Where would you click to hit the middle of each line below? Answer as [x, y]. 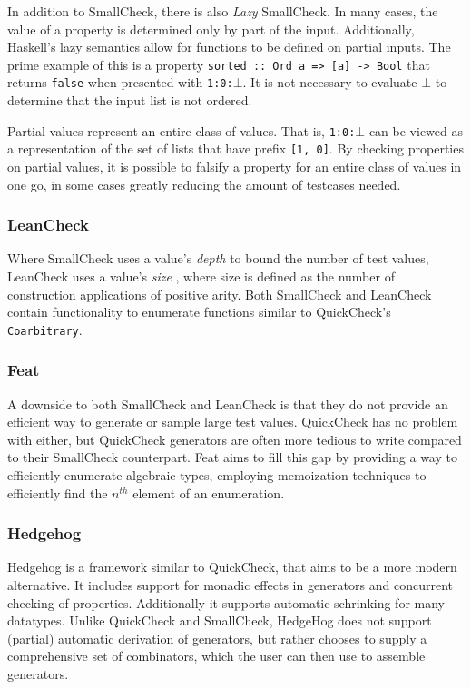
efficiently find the [58, 492]
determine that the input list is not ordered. [130, 100]
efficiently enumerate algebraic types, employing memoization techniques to [217, 475]
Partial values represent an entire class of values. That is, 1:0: [182, 130]
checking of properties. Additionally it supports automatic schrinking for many [226, 602]
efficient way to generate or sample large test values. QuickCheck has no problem [233, 422]
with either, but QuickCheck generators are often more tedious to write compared [235, 439]
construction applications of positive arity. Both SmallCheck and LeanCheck [220, 294]
